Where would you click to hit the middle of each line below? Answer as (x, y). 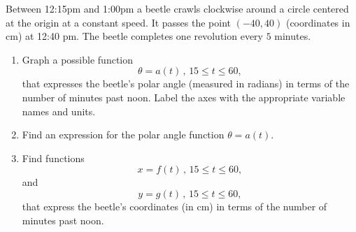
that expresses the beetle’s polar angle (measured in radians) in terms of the (186, 84)
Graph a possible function (78, 59)
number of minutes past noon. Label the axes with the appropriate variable (184, 97)
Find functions (53, 158)
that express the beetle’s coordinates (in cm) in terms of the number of (175, 206)
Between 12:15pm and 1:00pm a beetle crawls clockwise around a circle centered (177, 8)
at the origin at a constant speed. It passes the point (119, 22)
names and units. (59, 111)
